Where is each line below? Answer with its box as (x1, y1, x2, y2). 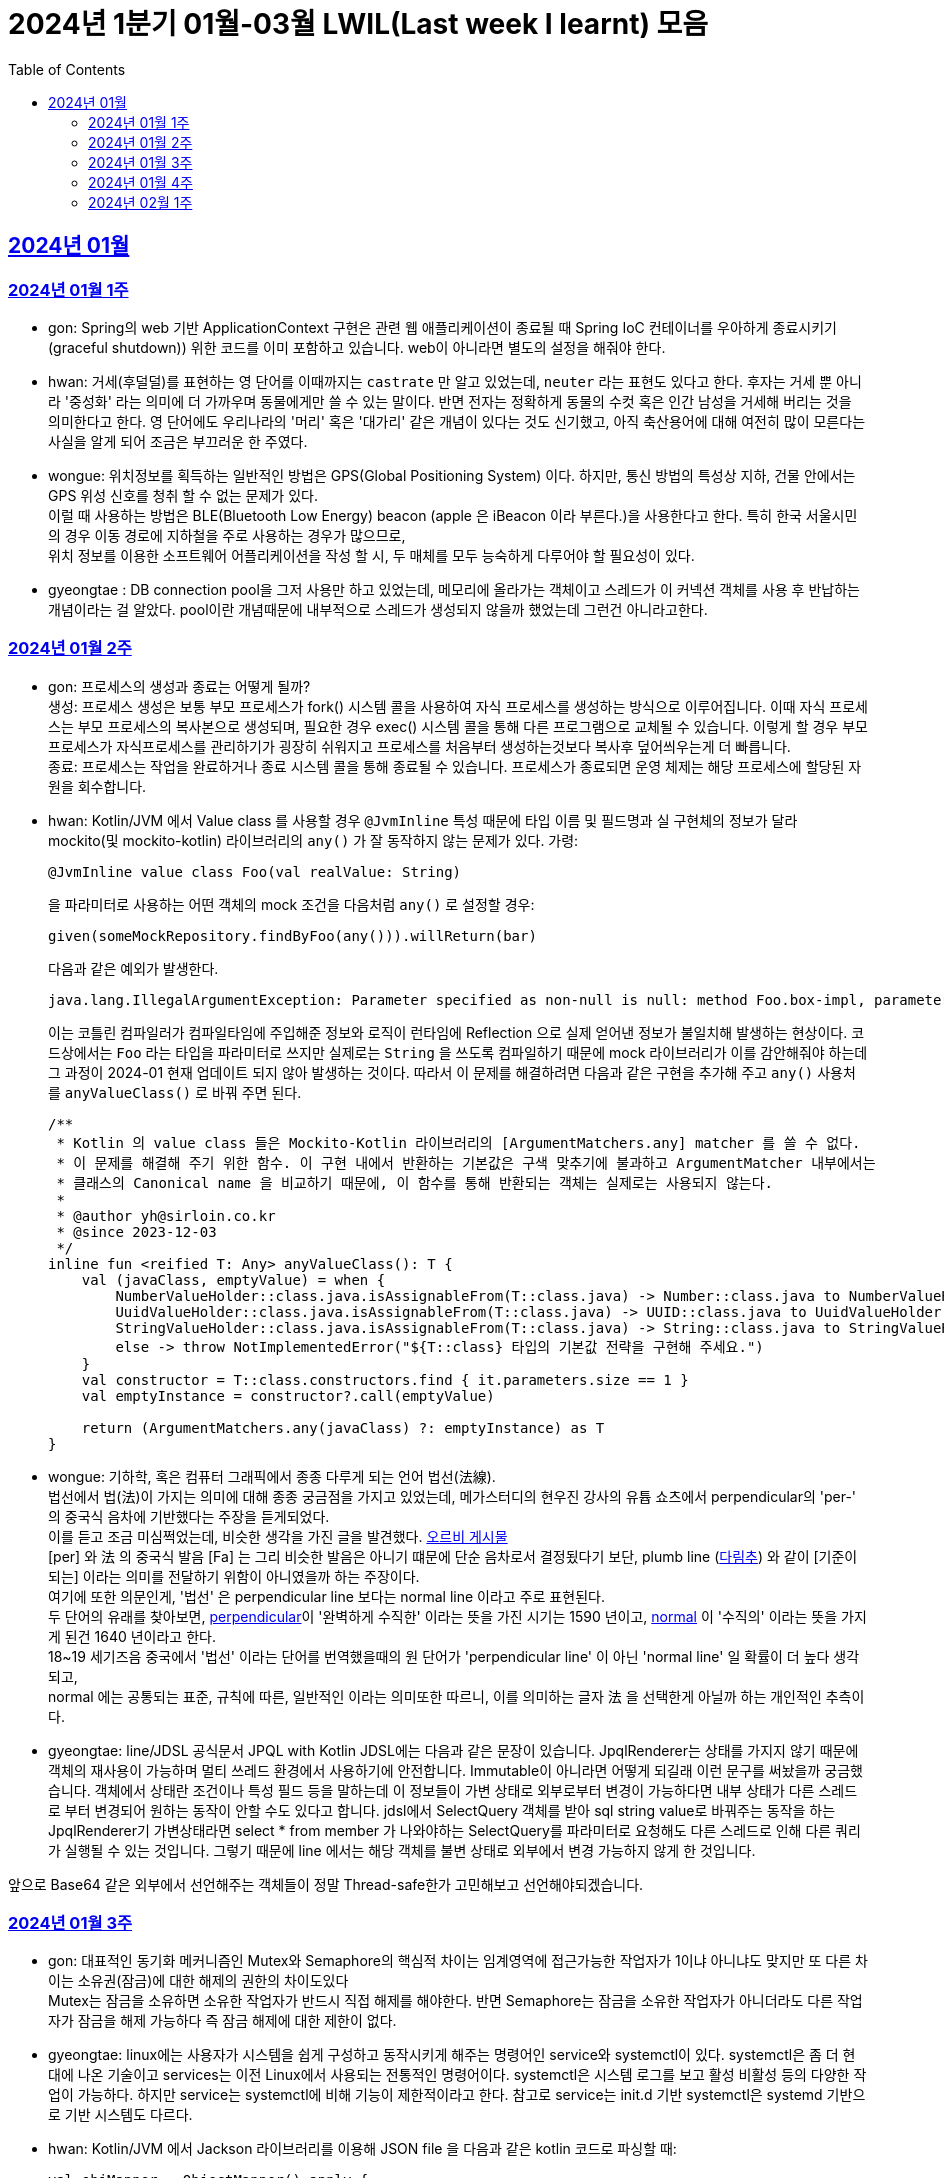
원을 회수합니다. (48, 777, 147, 795)
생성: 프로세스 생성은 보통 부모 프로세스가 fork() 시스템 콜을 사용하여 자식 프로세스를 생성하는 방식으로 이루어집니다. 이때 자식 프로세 (48, 697, 868, 715)
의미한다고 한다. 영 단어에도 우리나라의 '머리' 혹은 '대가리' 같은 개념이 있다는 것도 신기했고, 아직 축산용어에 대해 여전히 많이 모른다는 (48, 412, 866, 430)
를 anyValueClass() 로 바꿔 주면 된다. (48, 1083, 302, 1101)
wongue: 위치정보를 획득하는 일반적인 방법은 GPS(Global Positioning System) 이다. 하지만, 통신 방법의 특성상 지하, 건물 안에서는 (48, 466, 856, 484)
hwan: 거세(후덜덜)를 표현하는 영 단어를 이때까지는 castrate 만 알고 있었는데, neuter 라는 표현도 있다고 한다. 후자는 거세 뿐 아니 (48, 372, 862, 390)
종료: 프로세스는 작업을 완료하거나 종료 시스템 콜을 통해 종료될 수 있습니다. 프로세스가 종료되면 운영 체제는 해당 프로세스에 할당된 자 (48, 757, 862, 775)
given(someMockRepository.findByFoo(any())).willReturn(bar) (48, 927, 537, 944)
